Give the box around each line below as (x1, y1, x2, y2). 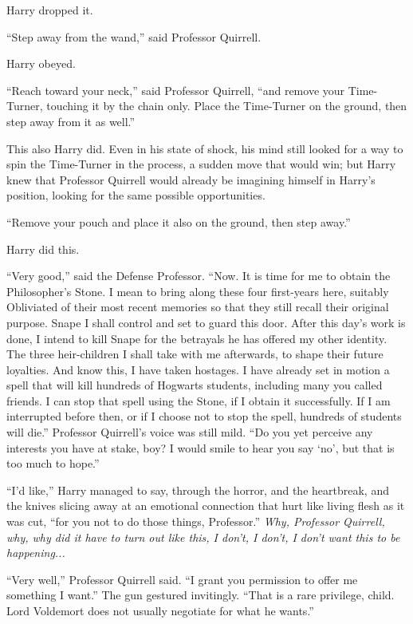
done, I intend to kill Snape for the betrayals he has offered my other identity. (6, 330, 387, 346)
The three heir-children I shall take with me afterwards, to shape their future (6, 346, 383, 362)
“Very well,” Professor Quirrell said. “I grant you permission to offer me (6, 571, 358, 587)
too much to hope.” (6, 455, 100, 472)
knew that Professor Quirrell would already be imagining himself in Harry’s (6, 171, 376, 188)
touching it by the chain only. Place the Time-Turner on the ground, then (46, 97, 407, 114)
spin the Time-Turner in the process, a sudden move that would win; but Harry (6, 156, 396, 172)
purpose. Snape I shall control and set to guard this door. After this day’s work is (6, 314, 406, 330)
